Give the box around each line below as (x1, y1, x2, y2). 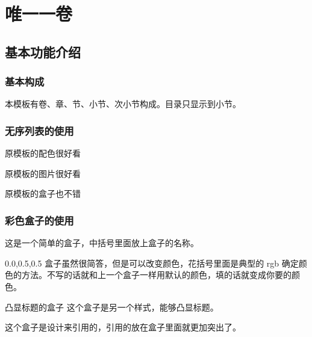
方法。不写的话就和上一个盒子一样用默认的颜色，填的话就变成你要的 (21, 268, 292, 281)
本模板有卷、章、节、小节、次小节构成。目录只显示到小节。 (5, 97, 241, 110)
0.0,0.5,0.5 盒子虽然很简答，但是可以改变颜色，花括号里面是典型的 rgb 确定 (5, 256, 299, 269)
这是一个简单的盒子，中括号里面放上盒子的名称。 (5, 237, 199, 249)
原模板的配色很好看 (5, 147, 81, 159)
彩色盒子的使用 (5, 212, 74, 227)
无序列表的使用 (5, 123, 74, 138)
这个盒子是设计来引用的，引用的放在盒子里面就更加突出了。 (5, 321, 241, 333)
